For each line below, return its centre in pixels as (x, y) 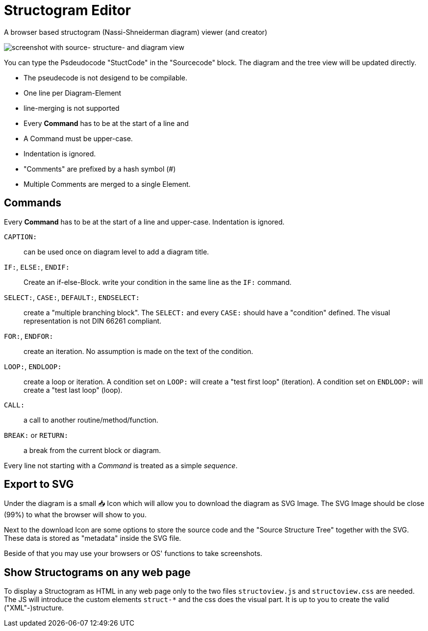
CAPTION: (21, 237)
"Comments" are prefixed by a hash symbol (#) (100, 169)
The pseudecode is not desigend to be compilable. (106, 77)
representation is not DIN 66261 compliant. (93, 321)
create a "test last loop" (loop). (73, 390)
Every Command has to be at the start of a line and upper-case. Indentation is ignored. (144, 222)
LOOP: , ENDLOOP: (33, 366)
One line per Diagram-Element (73, 93)
